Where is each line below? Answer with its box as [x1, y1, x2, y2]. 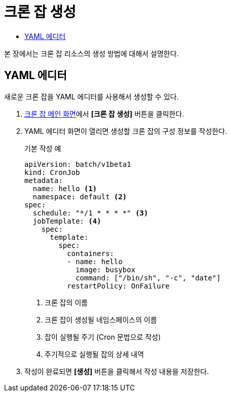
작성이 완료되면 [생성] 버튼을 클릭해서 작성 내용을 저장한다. [24, 367, 209, 376]
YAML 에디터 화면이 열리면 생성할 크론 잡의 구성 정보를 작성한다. [24, 126, 227, 135]
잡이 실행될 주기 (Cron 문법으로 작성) [45, 332, 161, 341]
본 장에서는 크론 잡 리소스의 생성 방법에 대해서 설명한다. [4, 49, 179, 58]
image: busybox [75, 265, 136, 274]
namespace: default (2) [32, 192, 127, 201]
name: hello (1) [32, 184, 97, 193]
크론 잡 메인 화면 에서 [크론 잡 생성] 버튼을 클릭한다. [24, 109, 184, 118]
